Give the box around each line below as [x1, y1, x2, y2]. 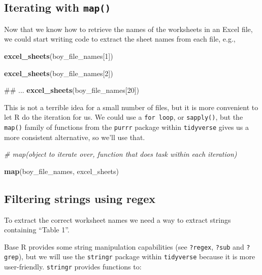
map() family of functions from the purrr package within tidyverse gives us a [4, 122, 249, 132]
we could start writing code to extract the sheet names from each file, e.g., [4, 33, 236, 44]
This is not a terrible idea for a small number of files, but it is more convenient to [4, 101, 258, 112]
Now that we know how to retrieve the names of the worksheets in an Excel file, [4, 23, 253, 34]
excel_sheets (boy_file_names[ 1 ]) [4, 50, 113, 61]
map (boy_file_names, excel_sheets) [4, 165, 119, 176]
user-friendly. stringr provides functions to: [4, 261, 142, 272]
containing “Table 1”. [4, 224, 70, 235]
